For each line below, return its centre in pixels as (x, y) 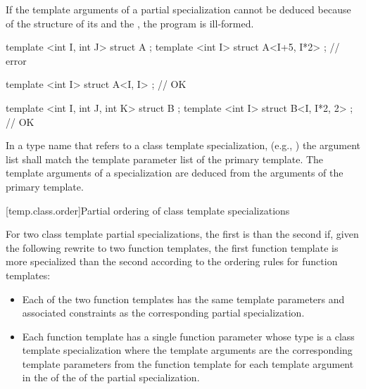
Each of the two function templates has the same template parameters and (183, 299)
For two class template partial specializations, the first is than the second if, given (182, 234)
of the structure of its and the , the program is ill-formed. (130, 23)
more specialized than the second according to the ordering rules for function (172, 261)
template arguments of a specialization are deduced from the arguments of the (175, 173)
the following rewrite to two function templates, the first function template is (172, 247)
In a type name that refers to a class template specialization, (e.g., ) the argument (183, 145)
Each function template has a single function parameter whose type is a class (188, 336)
